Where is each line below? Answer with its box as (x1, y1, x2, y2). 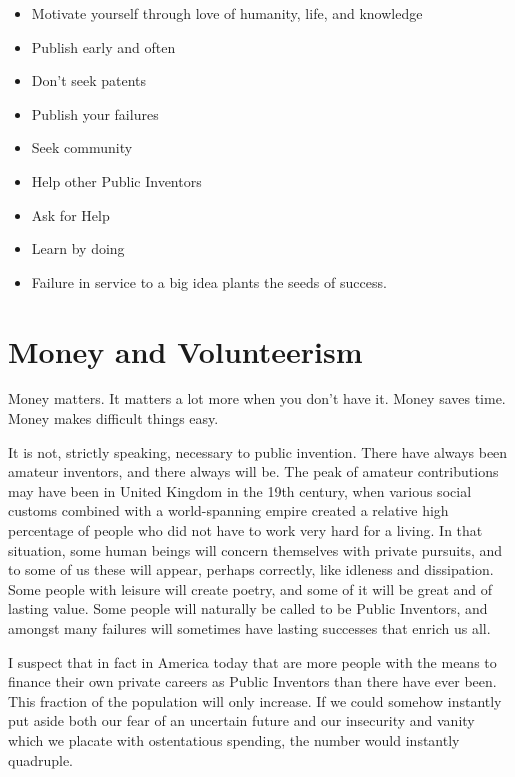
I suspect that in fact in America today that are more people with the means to (8, 651, 497, 672)
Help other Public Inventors (31, 170, 202, 191)
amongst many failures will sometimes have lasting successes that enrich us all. (8, 618, 491, 638)
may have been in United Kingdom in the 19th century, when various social (8, 480, 472, 501)
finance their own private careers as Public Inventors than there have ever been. (8, 671, 497, 692)
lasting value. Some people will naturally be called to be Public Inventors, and (8, 598, 488, 619)
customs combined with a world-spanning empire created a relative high (8, 500, 449, 521)
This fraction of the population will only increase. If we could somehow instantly (8, 690, 502, 711)
